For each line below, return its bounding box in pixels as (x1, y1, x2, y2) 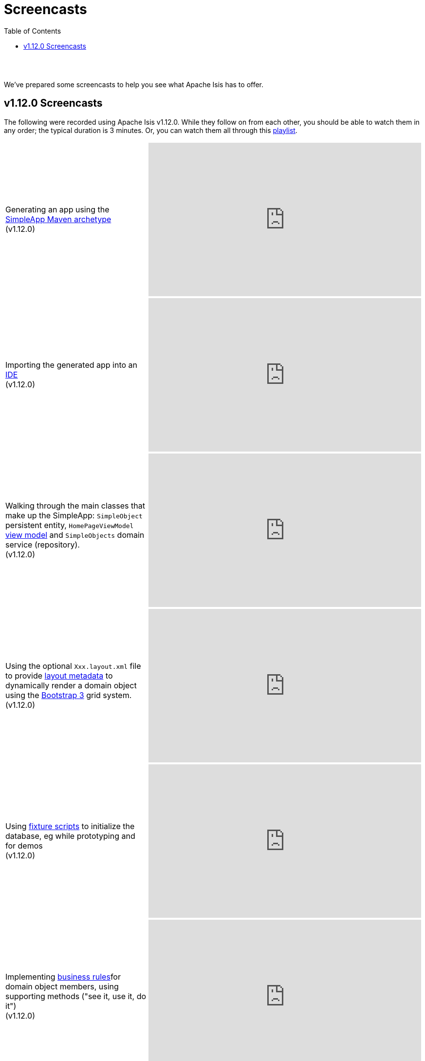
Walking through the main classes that (5, 501, 145, 511)
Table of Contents (4, 26, 61, 35)
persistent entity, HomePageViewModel (5, 520, 134, 530)
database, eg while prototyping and (5, 831, 135, 841)
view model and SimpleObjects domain (5, 530, 145, 540)
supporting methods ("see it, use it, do (5, 991, 147, 1002)
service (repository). (5, 540, 80, 550)
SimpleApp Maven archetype (5, 214, 111, 225)
